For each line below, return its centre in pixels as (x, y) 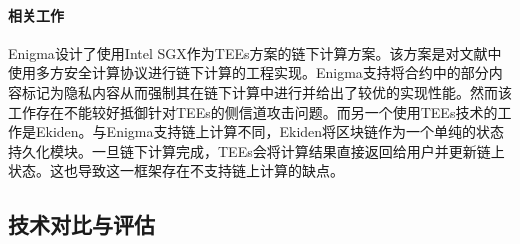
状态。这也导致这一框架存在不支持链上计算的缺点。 (176, 170)
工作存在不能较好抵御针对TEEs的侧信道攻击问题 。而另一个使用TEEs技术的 (253, 111)
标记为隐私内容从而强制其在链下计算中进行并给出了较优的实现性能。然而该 (266, 91)
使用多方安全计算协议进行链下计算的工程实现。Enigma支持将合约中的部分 (248, 72)
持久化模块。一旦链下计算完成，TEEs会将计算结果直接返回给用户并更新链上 (256, 150)
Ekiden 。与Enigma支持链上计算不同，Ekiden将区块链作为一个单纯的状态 (270, 131)
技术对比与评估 (81, 224)
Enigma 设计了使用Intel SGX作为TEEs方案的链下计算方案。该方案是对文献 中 (255, 52)
